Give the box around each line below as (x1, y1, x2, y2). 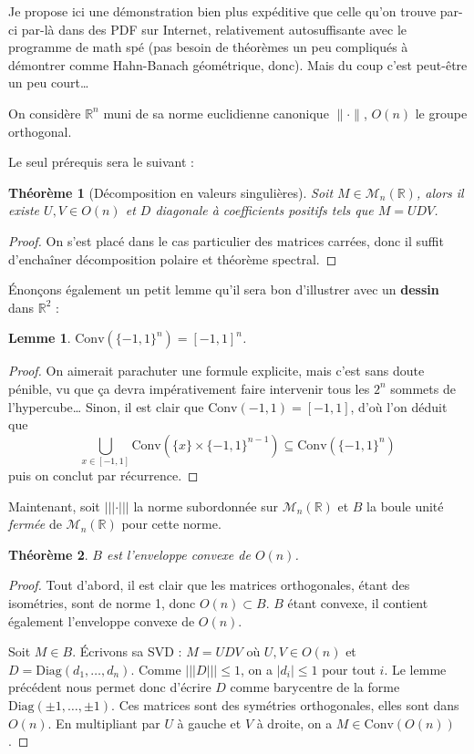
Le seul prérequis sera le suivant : (8, 152, 194, 171)
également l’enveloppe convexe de (8, 611, 195, 630)
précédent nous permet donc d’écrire (8, 677, 211, 697)
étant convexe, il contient (287, 593, 428, 612)
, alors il (416, 182, 464, 201)
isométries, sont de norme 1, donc (8, 593, 196, 612)
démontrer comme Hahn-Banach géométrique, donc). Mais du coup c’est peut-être (8, 55, 468, 74)
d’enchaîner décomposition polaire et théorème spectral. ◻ (8, 249, 337, 268)
